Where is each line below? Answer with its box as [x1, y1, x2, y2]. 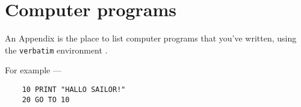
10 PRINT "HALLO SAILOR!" [22, 85, 126, 94]
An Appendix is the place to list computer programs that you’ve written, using [5, 32, 297, 44]
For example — [5, 64, 61, 76]
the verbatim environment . [5, 43, 108, 56]
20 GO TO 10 [22, 95, 70, 104]
